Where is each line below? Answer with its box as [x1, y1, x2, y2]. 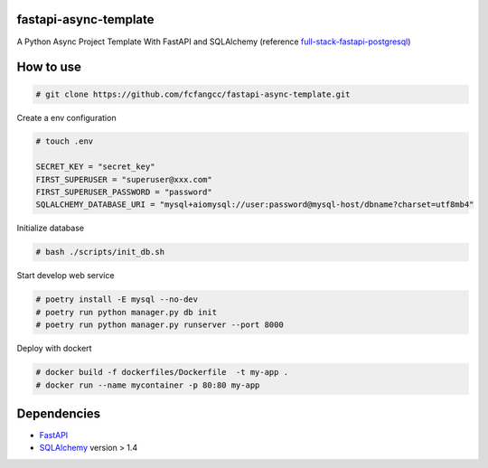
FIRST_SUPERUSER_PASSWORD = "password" [35, 187, 212, 198]
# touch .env [35, 136, 94, 146]
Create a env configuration [16, 112, 117, 123]
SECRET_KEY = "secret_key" [35, 162, 155, 172]
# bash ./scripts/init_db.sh [35, 247, 165, 257]
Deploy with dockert [16, 343, 92, 354]
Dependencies [16, 406, 101, 421]
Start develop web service [16, 270, 115, 281]
